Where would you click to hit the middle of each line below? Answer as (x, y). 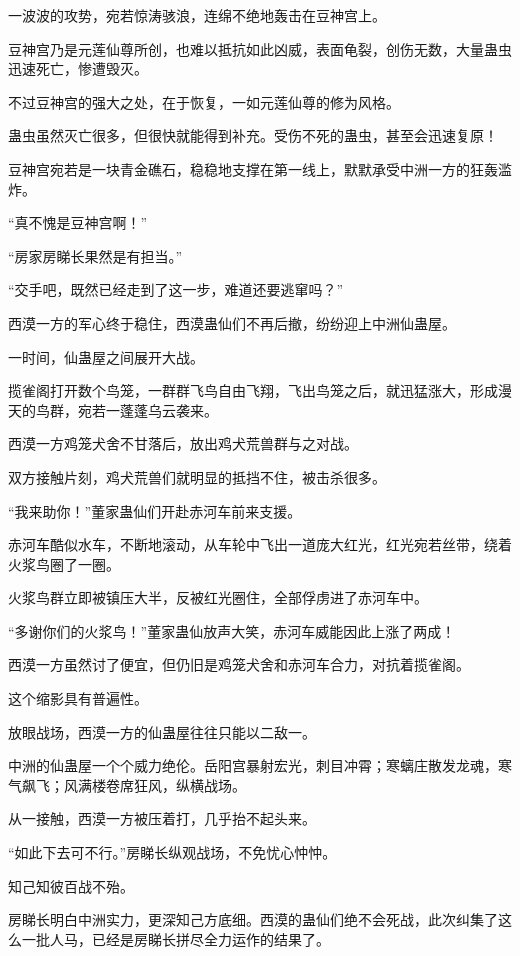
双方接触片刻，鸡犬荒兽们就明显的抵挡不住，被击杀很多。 (197, 476)
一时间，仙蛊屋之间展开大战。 (106, 356)
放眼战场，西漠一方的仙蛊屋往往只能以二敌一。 (162, 731)
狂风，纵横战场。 (189, 784)
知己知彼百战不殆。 (71, 885)
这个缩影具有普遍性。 (78, 698)
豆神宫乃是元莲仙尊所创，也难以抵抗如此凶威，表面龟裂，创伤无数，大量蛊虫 (260, 48)
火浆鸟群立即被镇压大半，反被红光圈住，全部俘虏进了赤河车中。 (218, 597)
